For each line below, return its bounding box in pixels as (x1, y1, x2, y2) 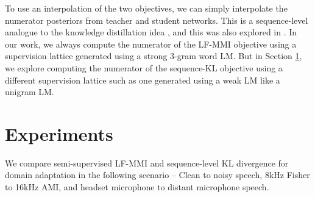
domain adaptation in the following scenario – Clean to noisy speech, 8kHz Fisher (5, 168, 310, 181)
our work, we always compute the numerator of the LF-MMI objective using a (5, 37, 297, 50)
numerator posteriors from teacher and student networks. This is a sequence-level (5, 13, 308, 26)
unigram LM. (5, 85, 54, 98)
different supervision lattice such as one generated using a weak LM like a (5, 73, 280, 86)
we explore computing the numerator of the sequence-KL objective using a (5, 61, 283, 74)
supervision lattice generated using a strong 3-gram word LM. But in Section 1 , (5, 49, 302, 62)
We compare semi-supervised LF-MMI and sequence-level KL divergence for (5, 156, 289, 169)
